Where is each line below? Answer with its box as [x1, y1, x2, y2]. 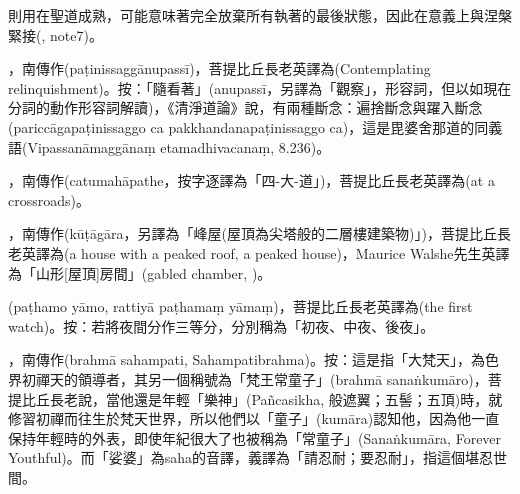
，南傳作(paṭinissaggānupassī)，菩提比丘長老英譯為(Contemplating [8, 58, 431, 79]
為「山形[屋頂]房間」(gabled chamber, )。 [8, 262, 272, 283]
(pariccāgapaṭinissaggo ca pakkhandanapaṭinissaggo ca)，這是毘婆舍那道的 [8, 116, 475, 137]
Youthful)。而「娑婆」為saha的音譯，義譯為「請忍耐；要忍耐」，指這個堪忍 [8, 447, 494, 468]
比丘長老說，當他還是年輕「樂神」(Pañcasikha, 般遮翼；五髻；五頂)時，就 [21, 388, 503, 409]
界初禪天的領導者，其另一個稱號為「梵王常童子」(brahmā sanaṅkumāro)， [8, 368, 488, 389]
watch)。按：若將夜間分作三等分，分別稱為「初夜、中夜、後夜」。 [8, 315, 435, 336]
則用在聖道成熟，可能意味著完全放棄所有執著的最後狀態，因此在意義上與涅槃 [8, 5, 512, 25]
